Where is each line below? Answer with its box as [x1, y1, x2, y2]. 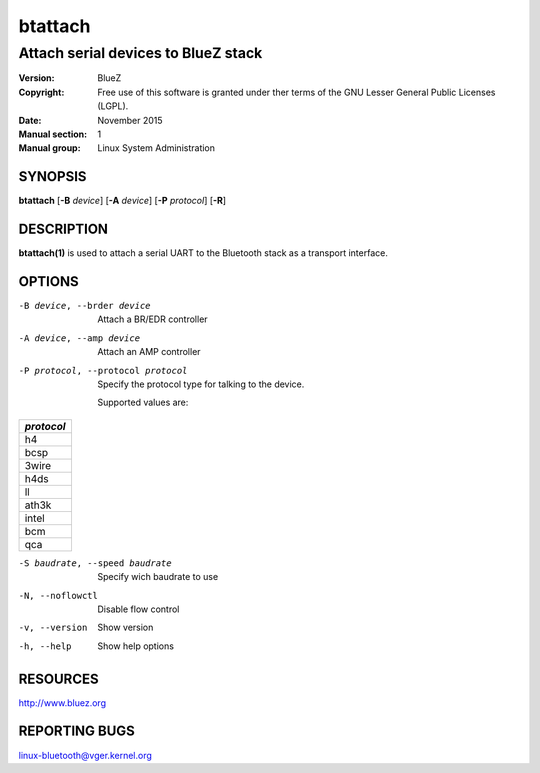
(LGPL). [97, 100, 129, 112]
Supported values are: [97, 396, 189, 409]
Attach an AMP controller [97, 346, 201, 358]
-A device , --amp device [18, 332, 140, 344]
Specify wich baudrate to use [97, 571, 219, 583]
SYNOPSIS [18, 168, 87, 185]
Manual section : [18, 128, 88, 140]
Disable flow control [97, 603, 180, 615]
